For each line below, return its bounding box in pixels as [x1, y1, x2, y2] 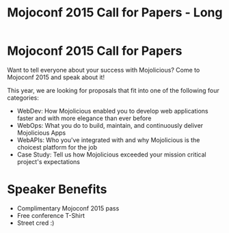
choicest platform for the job [16, 143, 98, 151]
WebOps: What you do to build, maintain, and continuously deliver [16, 121, 204, 129]
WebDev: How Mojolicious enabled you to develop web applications [16, 107, 208, 115]
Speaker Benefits [7, 182, 107, 197]
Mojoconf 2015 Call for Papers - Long [7, 5, 223, 20]
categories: [7, 94, 39, 102]
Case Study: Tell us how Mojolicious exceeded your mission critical [16, 150, 206, 159]
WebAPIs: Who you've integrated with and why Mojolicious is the [16, 135, 200, 144]
